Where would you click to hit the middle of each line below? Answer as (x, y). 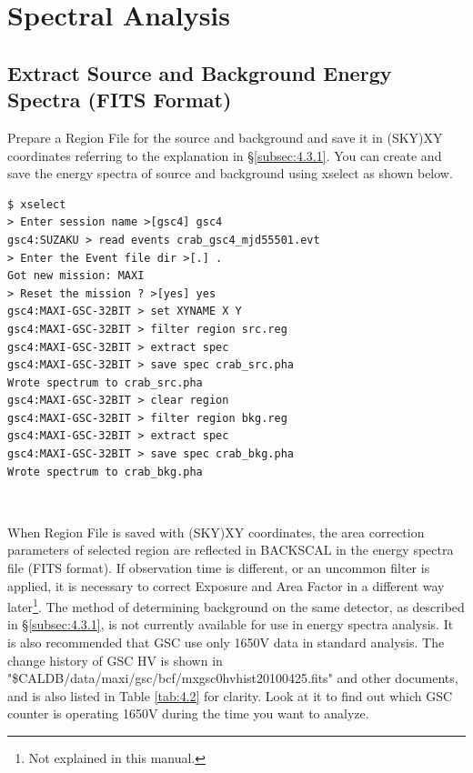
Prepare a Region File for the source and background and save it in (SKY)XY (225, 137)
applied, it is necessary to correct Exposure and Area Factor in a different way (226, 585)
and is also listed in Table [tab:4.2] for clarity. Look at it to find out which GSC (230, 695)
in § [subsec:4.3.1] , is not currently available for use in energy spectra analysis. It (231, 624)
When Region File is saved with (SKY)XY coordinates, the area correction (216, 532)
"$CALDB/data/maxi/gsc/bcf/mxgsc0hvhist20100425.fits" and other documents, (233, 678)
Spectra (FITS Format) (120, 100)
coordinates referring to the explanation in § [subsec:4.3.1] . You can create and (225, 155)
